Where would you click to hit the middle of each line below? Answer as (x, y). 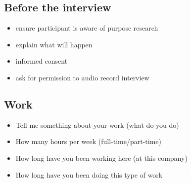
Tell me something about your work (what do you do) (97, 125)
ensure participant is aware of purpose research (87, 28)
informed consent (42, 61)
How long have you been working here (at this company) (101, 158)
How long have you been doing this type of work (89, 174)
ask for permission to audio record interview (82, 77)
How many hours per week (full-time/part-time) (88, 141)
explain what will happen (54, 44)
